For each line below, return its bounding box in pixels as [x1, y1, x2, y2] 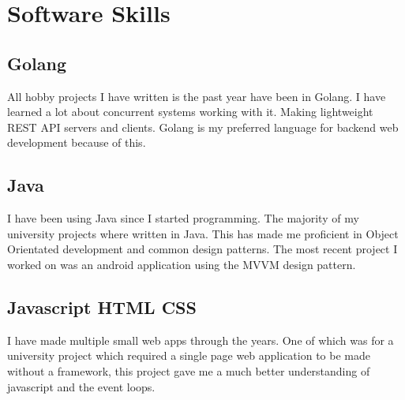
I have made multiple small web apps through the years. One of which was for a [7, 331, 394, 348]
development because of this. [7, 134, 146, 151]
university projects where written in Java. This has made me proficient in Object [7, 225, 399, 241]
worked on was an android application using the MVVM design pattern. [7, 256, 356, 272]
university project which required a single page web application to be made [7, 347, 370, 364]
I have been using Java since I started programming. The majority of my [7, 210, 359, 226]
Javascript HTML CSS [7, 294, 197, 319]
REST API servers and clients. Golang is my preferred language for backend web [7, 118, 399, 135]
